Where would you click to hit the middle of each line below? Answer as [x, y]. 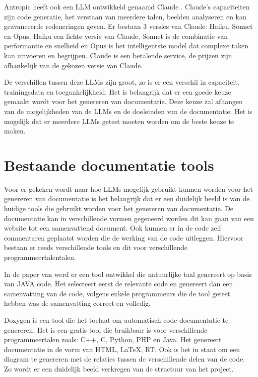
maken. [15, 131]
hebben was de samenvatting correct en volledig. [77, 303]
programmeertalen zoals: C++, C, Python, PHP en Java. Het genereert [113, 339]
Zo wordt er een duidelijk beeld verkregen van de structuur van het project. [119, 368]
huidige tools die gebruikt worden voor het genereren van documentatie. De [119, 208]
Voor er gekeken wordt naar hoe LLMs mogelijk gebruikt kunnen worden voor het [129, 188]
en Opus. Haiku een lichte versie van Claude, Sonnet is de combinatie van [116, 36]
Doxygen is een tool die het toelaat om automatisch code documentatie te [116, 319]
